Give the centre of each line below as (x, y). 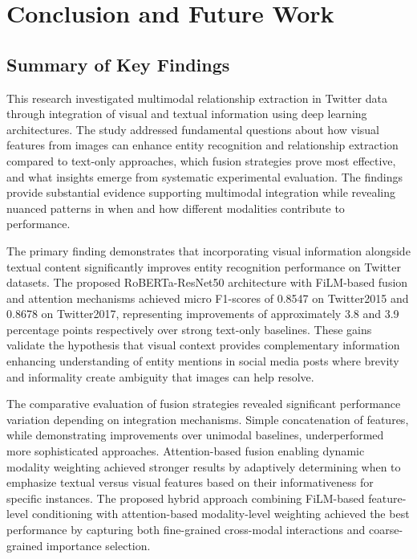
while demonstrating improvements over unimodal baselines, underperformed (195, 435)
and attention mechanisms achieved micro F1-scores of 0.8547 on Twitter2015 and (208, 298)
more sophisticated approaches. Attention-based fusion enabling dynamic (186, 451)
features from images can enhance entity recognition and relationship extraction (202, 145)
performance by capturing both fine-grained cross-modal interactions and (186, 530)
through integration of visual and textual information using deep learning (187, 114)
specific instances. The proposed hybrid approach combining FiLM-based (186, 498)
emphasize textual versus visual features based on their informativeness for (190, 482)
